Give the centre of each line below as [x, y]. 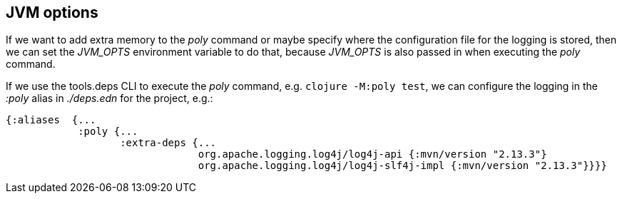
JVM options [52, 12]
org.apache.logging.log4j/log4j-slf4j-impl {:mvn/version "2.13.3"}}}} [402, 166]
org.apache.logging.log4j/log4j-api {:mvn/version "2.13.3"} [372, 154]
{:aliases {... [51, 120]
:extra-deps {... [168, 143]
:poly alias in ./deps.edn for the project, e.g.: [109, 98]
